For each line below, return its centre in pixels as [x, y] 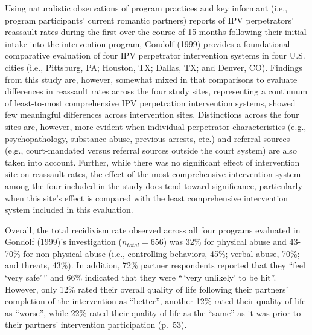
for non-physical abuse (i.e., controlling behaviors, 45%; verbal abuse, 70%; [161, 253]
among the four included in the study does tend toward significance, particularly [154, 185]
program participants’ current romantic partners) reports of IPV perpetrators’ [150, 20]
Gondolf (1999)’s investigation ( [63, 242]
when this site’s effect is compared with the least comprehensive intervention [147, 197]
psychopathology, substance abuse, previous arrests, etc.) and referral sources [148, 138]
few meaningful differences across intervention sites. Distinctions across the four [152, 115]
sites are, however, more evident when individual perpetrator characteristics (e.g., [156, 126]
